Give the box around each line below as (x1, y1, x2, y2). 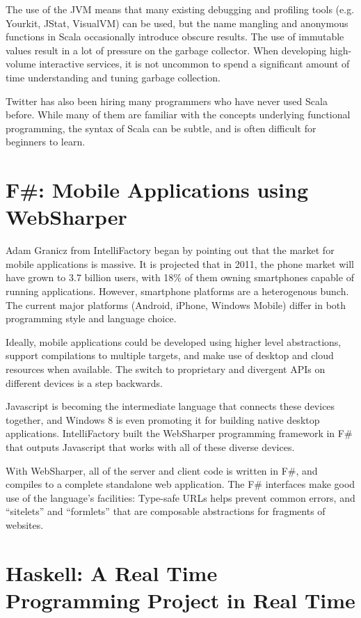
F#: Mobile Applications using (6, 175, 309, 204)
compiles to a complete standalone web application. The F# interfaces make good (6, 477, 355, 491)
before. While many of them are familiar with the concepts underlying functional (6, 107, 351, 122)
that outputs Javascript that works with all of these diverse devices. (6, 439, 295, 454)
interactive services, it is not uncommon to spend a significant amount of (39, 56, 350, 71)
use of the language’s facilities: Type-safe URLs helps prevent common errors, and (6, 490, 355, 505)
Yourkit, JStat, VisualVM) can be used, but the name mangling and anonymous (6, 15, 348, 30)
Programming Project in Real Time (6, 585, 355, 614)
